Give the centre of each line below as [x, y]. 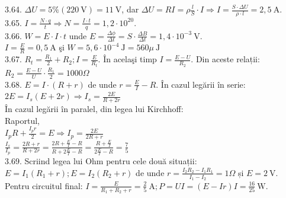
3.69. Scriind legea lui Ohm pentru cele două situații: [101, 161]
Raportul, [22, 120]
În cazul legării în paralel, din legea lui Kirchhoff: [94, 109]
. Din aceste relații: [225, 59]
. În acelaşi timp [127, 59]
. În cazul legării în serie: [201, 84]
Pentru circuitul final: [44, 185]
